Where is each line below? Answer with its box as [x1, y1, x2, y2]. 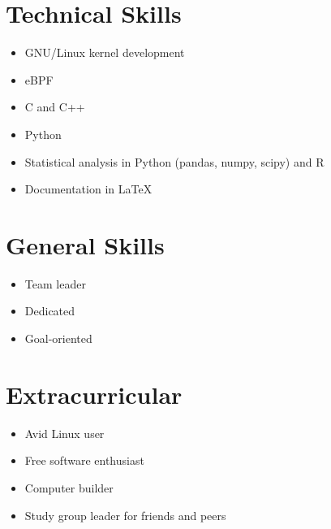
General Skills [6, 228, 165, 261]
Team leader [24, 275, 86, 292]
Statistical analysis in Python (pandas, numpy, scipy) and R [24, 153, 325, 170]
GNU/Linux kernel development [24, 44, 185, 61]
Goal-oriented [24, 330, 92, 346]
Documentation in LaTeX [24, 180, 153, 197]
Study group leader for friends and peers [24, 506, 226, 523]
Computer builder [24, 479, 114, 496]
